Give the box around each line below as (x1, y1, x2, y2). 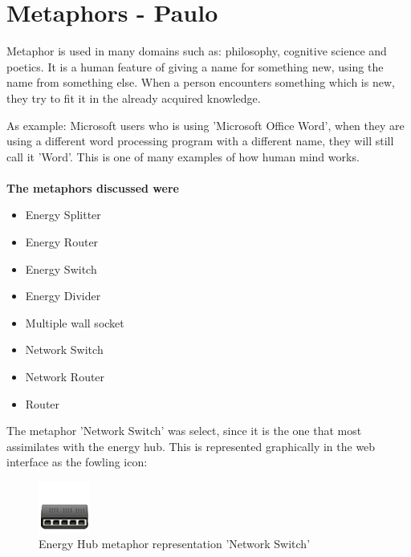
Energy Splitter (25, 206, 101, 223)
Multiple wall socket (25, 314, 124, 331)
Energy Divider (25, 287, 101, 304)
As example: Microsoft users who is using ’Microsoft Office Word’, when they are (6, 116, 405, 133)
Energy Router (25, 234, 99, 250)
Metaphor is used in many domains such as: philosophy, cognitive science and (6, 43, 387, 59)
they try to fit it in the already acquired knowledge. (6, 89, 261, 106)
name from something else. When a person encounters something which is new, (6, 74, 395, 91)
